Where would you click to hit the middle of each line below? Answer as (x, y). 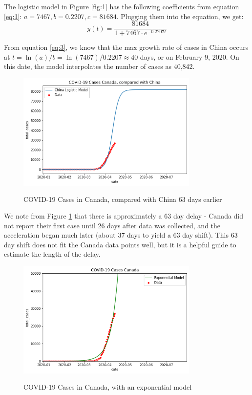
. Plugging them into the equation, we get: (180, 16)
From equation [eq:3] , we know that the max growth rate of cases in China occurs (126, 47)
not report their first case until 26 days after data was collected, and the (112, 225)
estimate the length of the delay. (52, 254)
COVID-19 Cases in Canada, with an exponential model (108, 387)
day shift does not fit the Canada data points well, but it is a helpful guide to (120, 244)
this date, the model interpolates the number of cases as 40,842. (99, 66)
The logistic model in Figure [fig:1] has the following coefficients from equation (122, 6)
